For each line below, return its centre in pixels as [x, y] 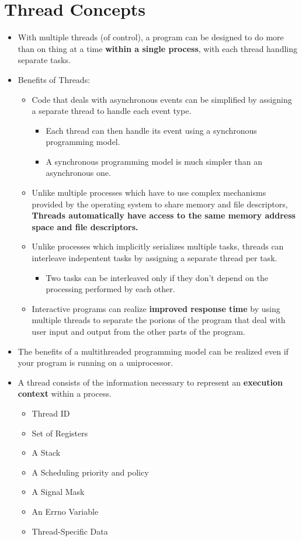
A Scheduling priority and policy [90, 472]
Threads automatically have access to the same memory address [164, 215]
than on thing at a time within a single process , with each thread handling [157, 48]
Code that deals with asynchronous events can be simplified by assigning [162, 99]
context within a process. [65, 393]
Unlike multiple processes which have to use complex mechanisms [149, 193]
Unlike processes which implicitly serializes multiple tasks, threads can [158, 246]
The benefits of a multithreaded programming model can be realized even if [153, 351]
